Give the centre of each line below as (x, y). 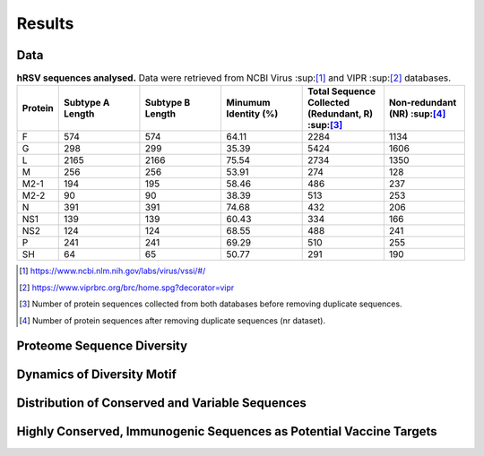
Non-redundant (423, 103)
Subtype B (168, 103)
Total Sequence (342, 91)
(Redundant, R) (341, 114)
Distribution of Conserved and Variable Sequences (161, 403)
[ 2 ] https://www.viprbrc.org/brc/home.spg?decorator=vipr (127, 288)
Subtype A (87, 103)
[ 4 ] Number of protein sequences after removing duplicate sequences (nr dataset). (173, 320)
